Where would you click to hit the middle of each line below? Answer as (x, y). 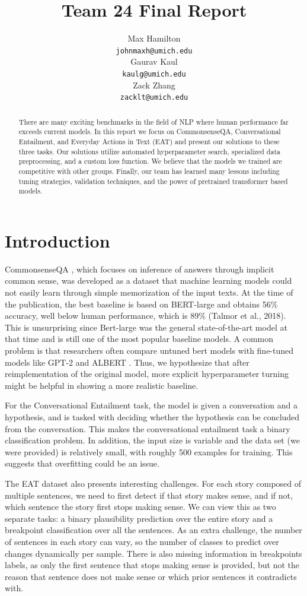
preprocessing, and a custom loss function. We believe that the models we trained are (150, 161)
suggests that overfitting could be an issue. (82, 463)
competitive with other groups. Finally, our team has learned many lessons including (149, 171)
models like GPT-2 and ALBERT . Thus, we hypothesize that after (127, 362)
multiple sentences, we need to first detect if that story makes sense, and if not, (149, 495)
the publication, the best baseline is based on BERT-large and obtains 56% (141, 304)
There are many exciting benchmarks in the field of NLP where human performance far (153, 121)
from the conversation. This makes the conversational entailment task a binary (148, 428)
